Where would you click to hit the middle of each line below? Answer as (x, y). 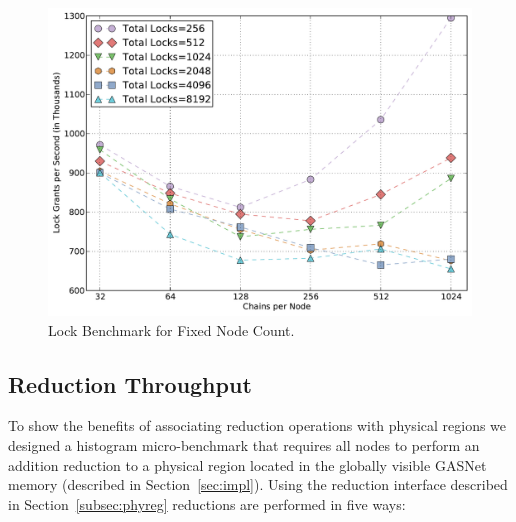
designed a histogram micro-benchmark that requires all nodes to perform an (244, 445)
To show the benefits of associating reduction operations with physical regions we (257, 425)
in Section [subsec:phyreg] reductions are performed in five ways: (207, 503)
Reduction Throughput (130, 383)
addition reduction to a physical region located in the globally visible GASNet (247, 464)
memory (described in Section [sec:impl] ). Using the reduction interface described (258, 484)
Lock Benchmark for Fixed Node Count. (171, 329)
